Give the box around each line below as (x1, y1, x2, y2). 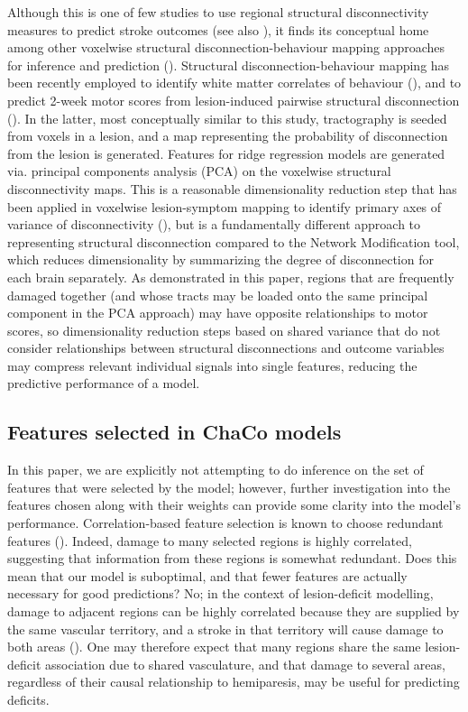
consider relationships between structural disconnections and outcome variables (7, 338, 445, 357)
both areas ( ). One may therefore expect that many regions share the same (7, 637, 421, 656)
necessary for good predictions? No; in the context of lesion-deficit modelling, (7, 584, 434, 603)
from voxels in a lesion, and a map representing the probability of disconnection (7, 126, 448, 145)
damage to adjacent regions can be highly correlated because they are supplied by (7, 602, 460, 621)
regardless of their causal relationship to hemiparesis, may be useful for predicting (7, 672, 460, 691)
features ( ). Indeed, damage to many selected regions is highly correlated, (7, 531, 412, 550)
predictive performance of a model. (7, 374, 200, 393)
